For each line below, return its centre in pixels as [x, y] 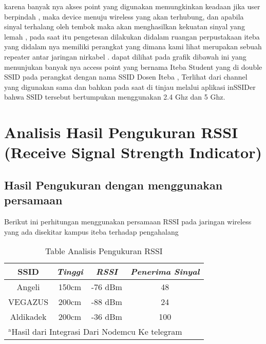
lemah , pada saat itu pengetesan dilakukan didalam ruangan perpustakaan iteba [132, 36]
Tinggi [70, 272]
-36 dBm [107, 317]
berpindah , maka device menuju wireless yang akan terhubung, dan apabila [124, 16]
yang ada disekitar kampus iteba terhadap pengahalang [91, 231]
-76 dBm [107, 287]
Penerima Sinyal [165, 272]
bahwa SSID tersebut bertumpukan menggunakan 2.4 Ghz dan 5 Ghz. [115, 97]
